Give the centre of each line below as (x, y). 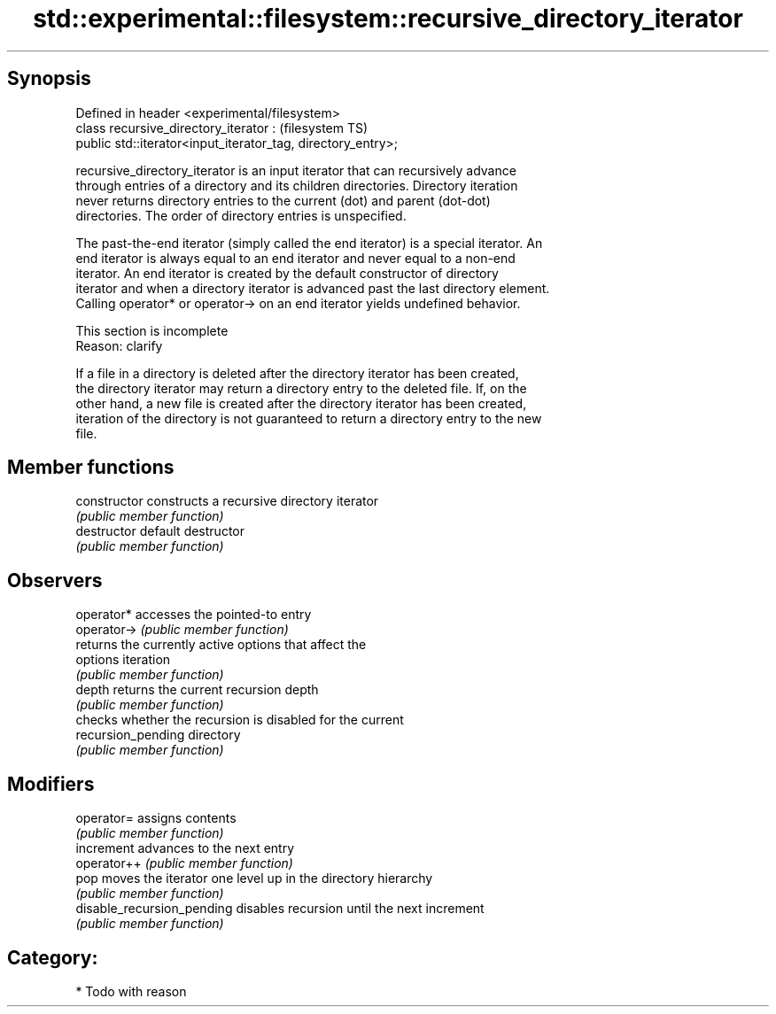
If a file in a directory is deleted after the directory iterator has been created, (297, 373)
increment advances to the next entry (185, 848)
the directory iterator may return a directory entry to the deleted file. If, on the (301, 388)
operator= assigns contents (156, 818)
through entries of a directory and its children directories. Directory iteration (297, 185)
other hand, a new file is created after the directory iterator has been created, (301, 403)
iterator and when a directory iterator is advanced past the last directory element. (313, 288)
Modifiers (51, 784)
